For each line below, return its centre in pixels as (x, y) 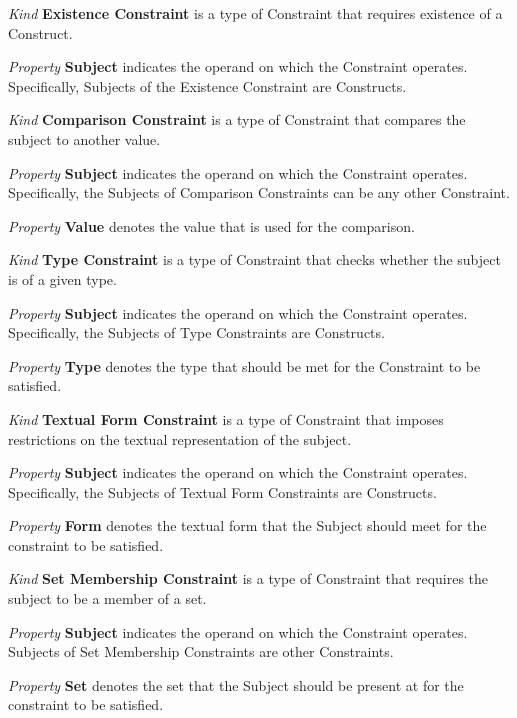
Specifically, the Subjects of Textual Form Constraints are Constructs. (222, 491)
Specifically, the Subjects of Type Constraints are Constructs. (196, 332)
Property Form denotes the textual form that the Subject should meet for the (247, 525)
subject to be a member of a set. (107, 598)
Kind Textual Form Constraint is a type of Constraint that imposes (226, 418)
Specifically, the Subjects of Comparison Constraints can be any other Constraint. (259, 192)
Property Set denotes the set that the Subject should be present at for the (236, 684)
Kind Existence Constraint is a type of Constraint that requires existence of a (255, 13)
